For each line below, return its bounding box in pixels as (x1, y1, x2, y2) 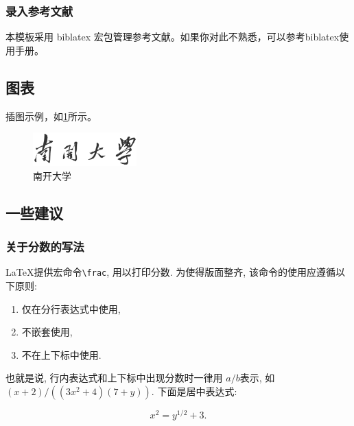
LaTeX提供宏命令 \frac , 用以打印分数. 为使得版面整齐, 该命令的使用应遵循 (5, 265, 335, 279)
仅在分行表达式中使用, (21, 301, 121, 316)
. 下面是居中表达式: (151, 384, 237, 399)
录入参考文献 (5, 2, 73, 19)
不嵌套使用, (21, 324, 73, 339)
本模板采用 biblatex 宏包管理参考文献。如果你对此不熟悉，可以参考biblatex (5, 29, 340, 44)
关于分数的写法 (5, 238, 84, 255)
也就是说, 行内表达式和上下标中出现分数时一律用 (5, 370, 223, 385)
